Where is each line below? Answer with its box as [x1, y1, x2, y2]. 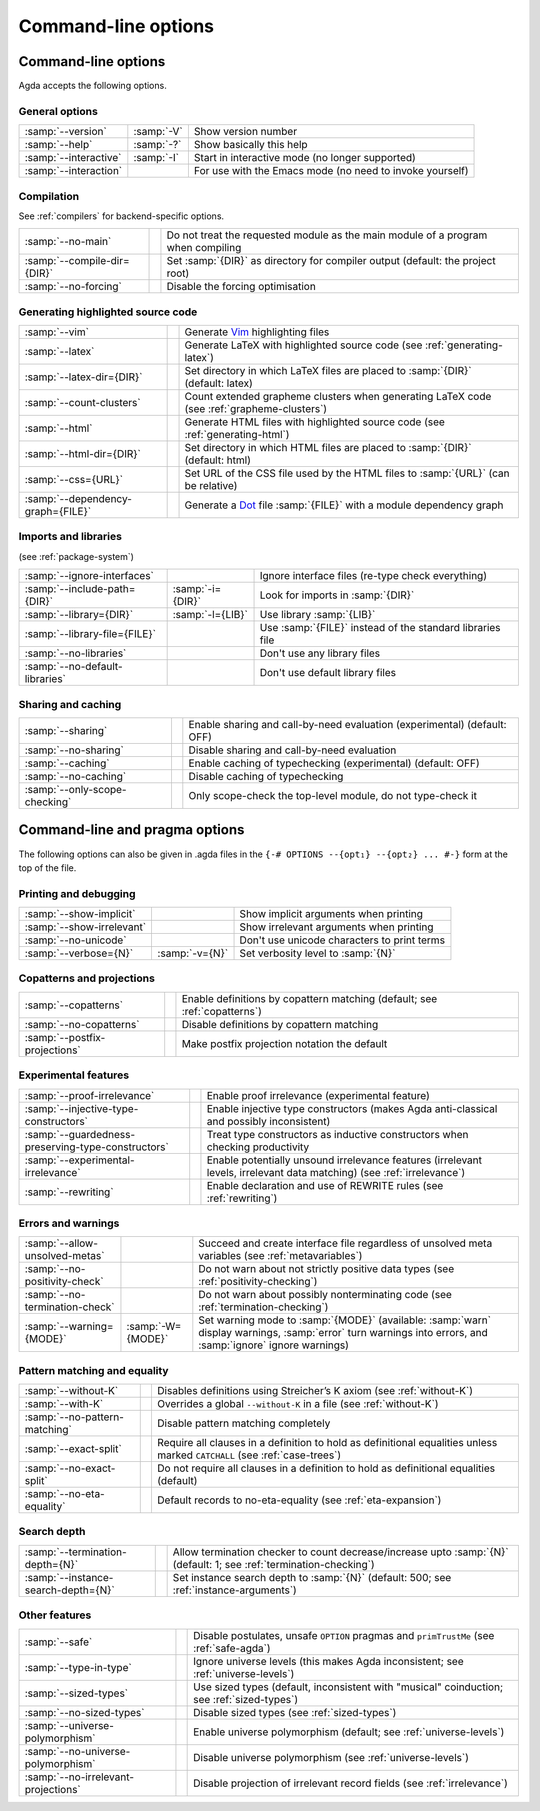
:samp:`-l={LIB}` [172, 608, 249, 622]
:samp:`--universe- [24, 1718, 115, 1732]
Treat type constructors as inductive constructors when [206, 1127, 469, 1141]
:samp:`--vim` [24, 325, 90, 339]
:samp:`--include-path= [24, 582, 136, 596]
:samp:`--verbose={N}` [24, 946, 134, 960]
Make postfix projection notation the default [181, 1036, 388, 1050]
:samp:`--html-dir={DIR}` [24, 447, 142, 461]
